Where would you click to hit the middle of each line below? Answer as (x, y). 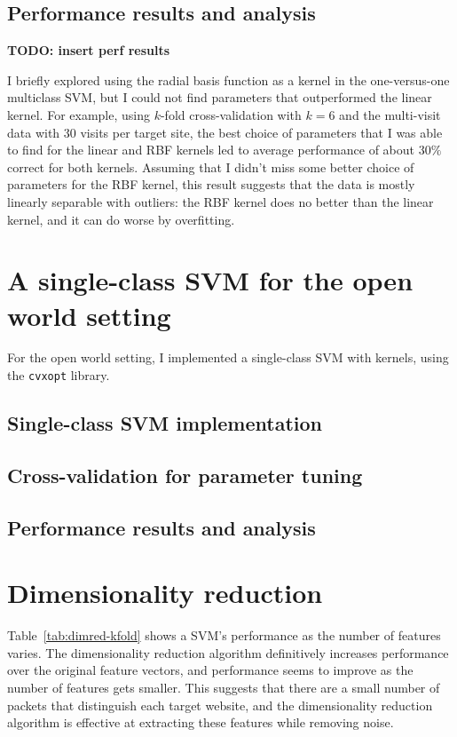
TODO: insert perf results (89, 50)
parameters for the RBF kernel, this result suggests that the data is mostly (211, 184)
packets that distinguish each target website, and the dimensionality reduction (220, 705)
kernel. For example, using (79, 114)
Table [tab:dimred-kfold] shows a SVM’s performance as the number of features (224, 635)
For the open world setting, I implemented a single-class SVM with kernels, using (228, 357)
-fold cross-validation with (231, 114)
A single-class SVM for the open (210, 280)
